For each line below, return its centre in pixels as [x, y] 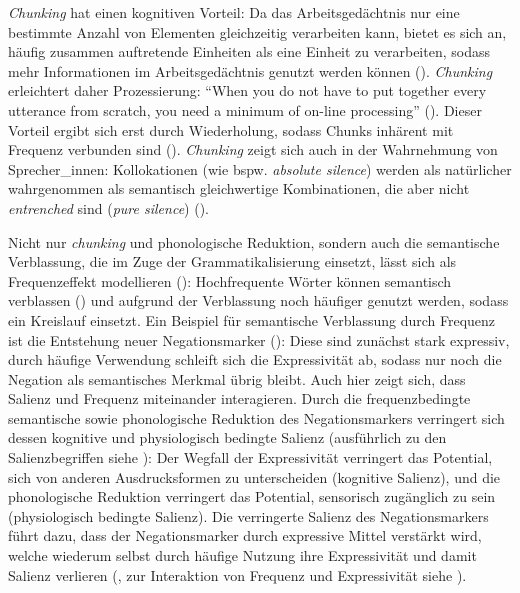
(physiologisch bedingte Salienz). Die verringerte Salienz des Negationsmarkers [248, 515]
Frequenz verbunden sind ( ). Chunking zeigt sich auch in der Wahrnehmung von [253, 149]
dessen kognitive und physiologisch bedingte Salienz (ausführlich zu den [227, 437]
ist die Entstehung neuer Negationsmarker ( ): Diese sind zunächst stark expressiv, [259, 339]
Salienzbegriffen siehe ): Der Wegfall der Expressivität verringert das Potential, [250, 457]
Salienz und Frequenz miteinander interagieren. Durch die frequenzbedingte [239, 398]
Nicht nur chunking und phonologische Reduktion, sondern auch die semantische [254, 241]
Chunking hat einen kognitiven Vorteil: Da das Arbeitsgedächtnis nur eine [234, 12]
